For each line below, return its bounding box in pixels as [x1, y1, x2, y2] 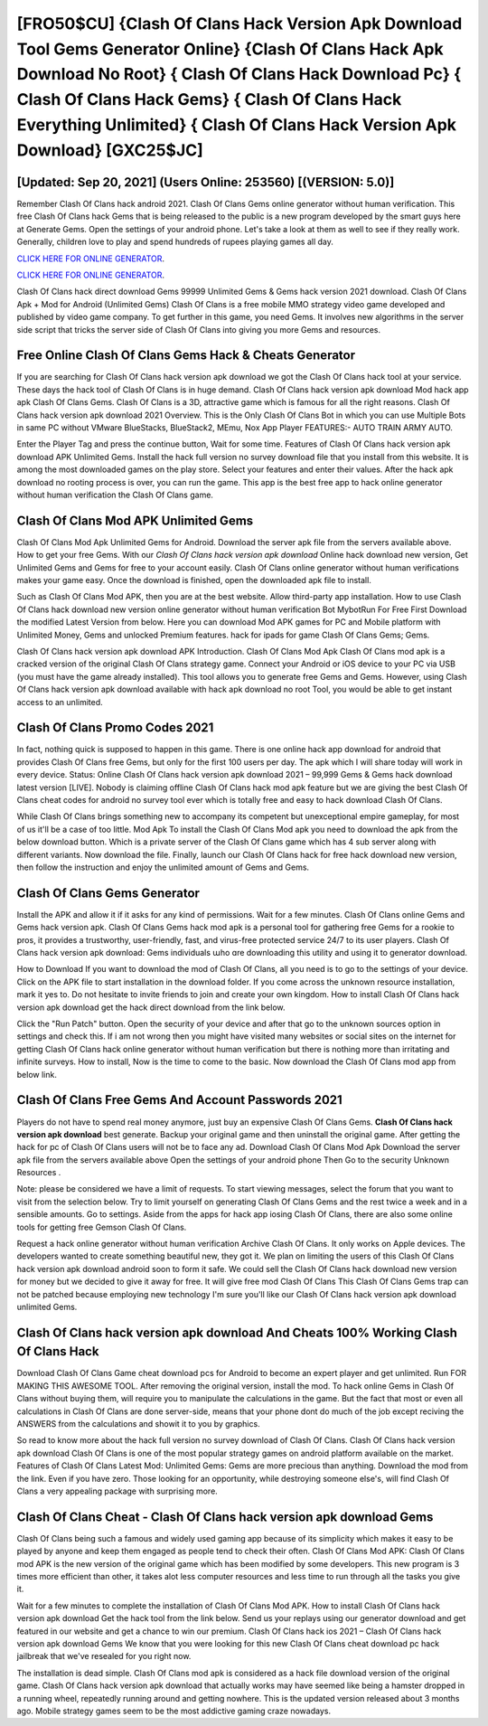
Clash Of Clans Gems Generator [16, 885, 201, 901]
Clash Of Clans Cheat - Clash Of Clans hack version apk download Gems [16, 1509, 434, 1524]
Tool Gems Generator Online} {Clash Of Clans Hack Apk [16, 39, 444, 59]
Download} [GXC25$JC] [16, 140, 203, 160]
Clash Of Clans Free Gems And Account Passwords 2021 [16, 1092, 343, 1108]
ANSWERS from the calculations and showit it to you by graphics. [16, 1419, 261, 1429]
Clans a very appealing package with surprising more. [16, 1485, 219, 1496]
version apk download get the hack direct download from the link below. [16, 1002, 286, 1013]
